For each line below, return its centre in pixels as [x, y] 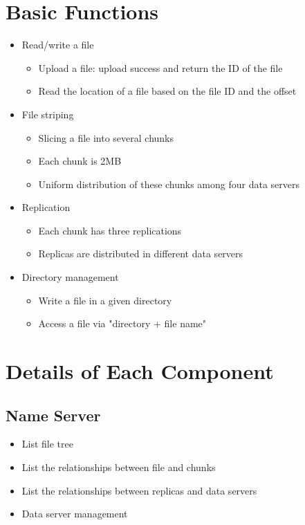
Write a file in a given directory [105, 300]
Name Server [53, 415]
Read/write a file [58, 45]
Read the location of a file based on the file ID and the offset [167, 91]
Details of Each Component [140, 371]
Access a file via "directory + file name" [122, 323]
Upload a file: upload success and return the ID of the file [160, 67]
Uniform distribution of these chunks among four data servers [169, 184]
